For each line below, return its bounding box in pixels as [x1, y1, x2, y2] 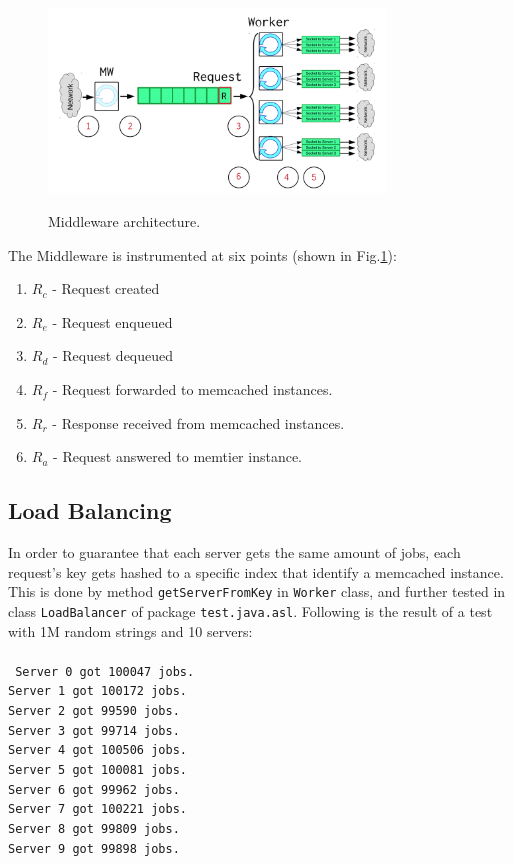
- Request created [52, 278, 160, 299]
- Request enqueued [52, 311, 173, 332]
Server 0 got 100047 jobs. [15, 664, 195, 679]
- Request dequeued [52, 345, 174, 366]
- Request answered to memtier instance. [53, 446, 303, 467]
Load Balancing [8, 495, 172, 526]
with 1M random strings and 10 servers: [8, 620, 253, 641]
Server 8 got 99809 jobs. [8, 821, 180, 836]
